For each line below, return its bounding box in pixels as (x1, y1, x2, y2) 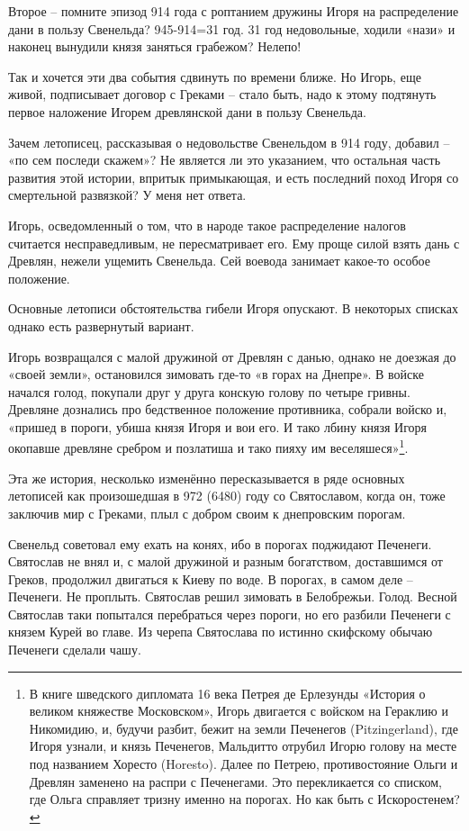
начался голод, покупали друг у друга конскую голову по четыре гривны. (8, 382, 410, 401)
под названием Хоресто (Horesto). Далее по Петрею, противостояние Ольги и (29, 754, 458, 773)
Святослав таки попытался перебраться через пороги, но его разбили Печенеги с (8, 604, 451, 623)
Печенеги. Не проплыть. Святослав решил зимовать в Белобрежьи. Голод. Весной (8, 587, 457, 606)
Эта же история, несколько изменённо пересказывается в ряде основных (8, 468, 405, 487)
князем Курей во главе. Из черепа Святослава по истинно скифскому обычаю (8, 622, 433, 641)
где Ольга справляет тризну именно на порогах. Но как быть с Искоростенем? (29, 790, 460, 808)
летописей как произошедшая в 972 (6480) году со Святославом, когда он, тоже (8, 486, 446, 505)
